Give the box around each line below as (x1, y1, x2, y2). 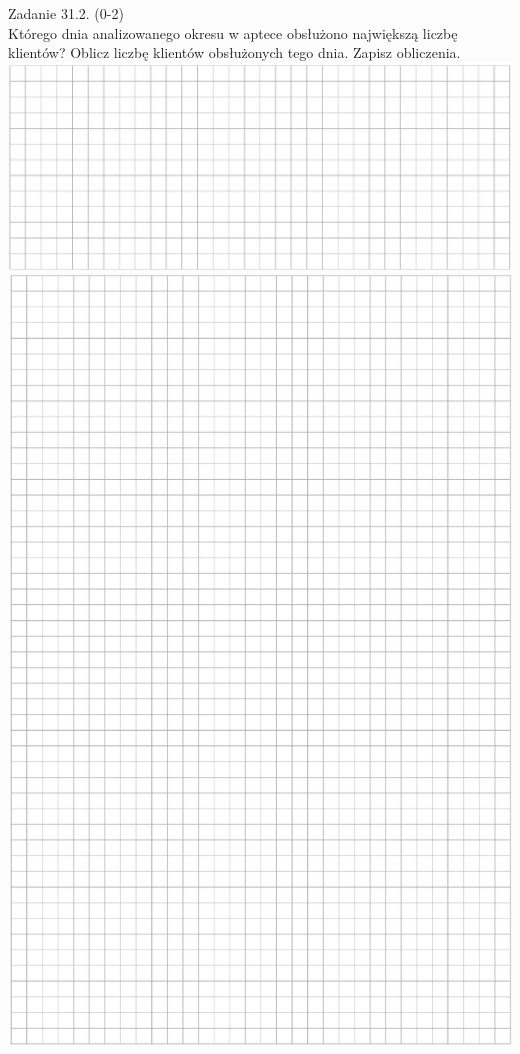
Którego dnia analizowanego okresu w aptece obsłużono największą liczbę (8, 22, 458, 43)
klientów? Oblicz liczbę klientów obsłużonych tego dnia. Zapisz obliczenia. (8, 42, 461, 63)
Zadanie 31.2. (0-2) (8, 3, 124, 23)
